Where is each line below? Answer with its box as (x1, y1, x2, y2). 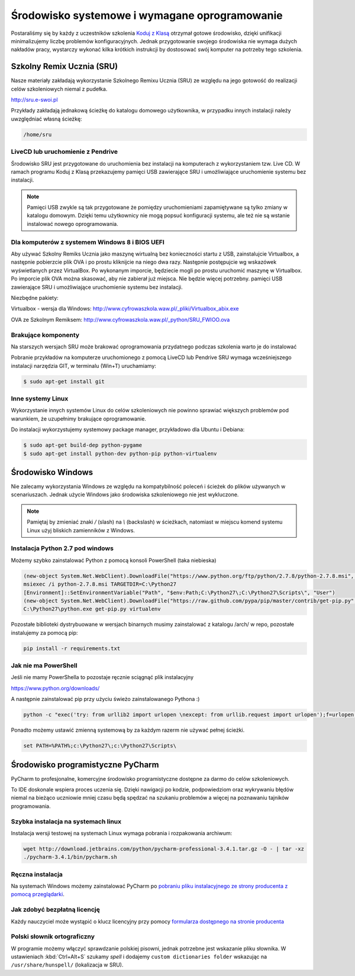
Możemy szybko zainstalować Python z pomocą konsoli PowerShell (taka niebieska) (11, 557, 217, 564)
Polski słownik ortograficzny (11, 932, 95, 941)
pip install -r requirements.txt (23, 645, 121, 652)
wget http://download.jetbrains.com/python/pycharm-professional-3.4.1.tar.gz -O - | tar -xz (23, 845, 305, 852)
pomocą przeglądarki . (11, 891, 64, 898)
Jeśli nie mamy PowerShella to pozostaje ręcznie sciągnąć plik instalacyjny (11, 674, 193, 681)
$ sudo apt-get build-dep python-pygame (23, 442, 142, 449)
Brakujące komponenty (11, 331, 80, 339)
